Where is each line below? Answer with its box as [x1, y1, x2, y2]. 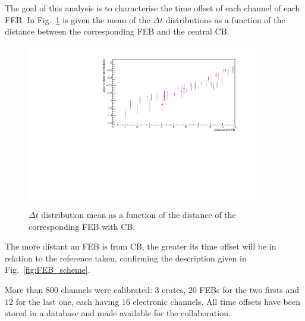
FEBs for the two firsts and [199, 283, 300, 296]
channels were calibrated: [61, 283, 152, 296]
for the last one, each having [15, 295, 120, 307]
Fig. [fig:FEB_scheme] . [5, 263, 90, 276]
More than [5, 283, 43, 296]
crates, [162, 283, 186, 296]
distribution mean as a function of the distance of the [41, 208, 236, 221]
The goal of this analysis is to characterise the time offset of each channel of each [5, 2, 300, 14]
